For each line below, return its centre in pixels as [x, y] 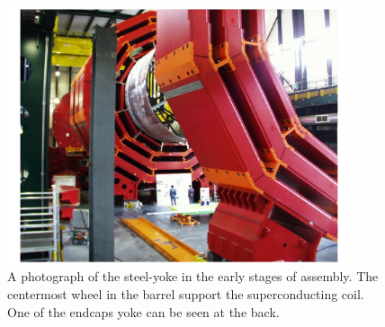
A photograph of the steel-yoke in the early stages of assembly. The [193, 276]
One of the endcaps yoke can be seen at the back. [143, 311]
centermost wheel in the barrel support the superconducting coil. [186, 294]
